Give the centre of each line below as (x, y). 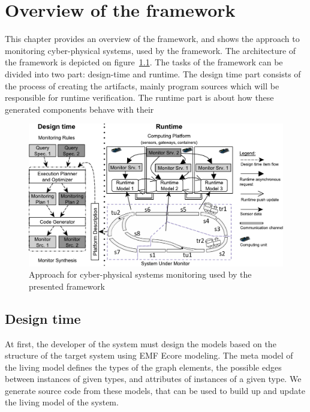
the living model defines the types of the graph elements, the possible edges (143, 367)
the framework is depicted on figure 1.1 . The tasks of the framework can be (144, 62)
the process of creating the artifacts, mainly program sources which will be (142, 85)
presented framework (67, 286)
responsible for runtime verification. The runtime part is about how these (139, 97)
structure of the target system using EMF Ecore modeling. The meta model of (149, 355)
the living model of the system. (62, 402)
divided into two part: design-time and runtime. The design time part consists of (153, 73)
